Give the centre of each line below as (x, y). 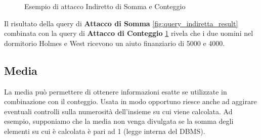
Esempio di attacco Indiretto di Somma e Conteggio (105, 6)
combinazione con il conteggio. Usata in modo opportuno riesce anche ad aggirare (130, 101)
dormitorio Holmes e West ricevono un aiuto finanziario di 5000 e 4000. (115, 43)
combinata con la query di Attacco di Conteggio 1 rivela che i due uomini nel (129, 33)
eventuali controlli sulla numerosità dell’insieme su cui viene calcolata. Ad (118, 111)
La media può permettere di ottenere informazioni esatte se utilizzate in (116, 91)
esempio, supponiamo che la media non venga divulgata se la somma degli (119, 121)
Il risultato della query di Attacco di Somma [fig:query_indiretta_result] (121, 23)
